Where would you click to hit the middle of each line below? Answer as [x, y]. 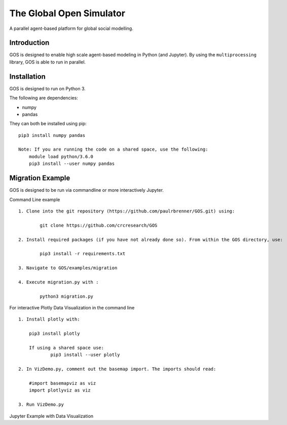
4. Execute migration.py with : [59, 282]
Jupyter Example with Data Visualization [51, 416]
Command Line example [35, 199]
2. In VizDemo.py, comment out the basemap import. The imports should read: [117, 369]
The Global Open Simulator [67, 13]
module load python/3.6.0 [61, 156]
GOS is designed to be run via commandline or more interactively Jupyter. [87, 190]
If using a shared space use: [66, 348]
